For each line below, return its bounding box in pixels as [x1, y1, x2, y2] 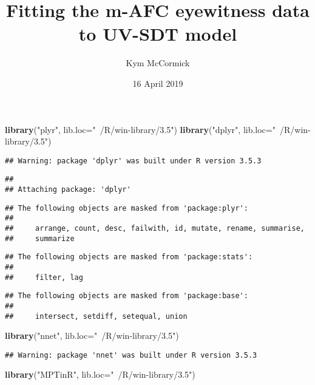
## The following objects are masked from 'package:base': [5, 291, 248, 301]
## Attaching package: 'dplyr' [5, 185, 131, 194]
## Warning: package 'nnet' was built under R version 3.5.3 [5, 350, 257, 359]
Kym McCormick [126, 56, 190, 69]
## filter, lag [5, 273, 83, 282]
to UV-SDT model [78, 21, 237, 46]
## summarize [5, 234, 75, 243]
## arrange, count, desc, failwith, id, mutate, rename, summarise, [5, 223, 305, 233]
